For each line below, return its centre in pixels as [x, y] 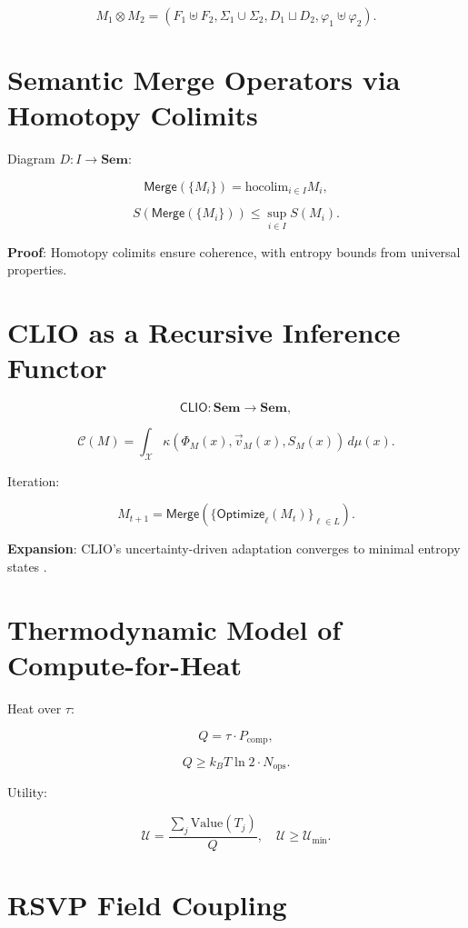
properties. [37, 269]
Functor [57, 368]
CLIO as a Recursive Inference [204, 331]
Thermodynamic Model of [174, 629]
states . [27, 567]
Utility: [27, 792]
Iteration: [34, 480]
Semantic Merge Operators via [204, 80]
